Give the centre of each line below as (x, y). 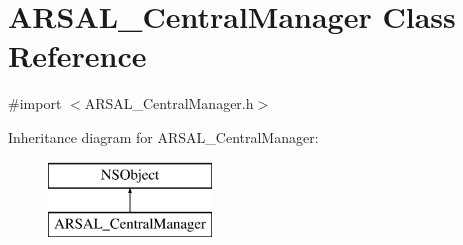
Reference (77, 55)
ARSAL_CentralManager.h (169, 103)
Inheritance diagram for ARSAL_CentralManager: (163, 136)
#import (35, 103)
